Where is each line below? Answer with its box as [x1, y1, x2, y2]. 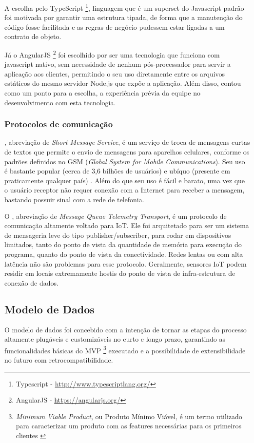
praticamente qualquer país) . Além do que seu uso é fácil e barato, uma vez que [4, 175, 245, 185]
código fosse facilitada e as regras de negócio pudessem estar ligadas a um [4, 21, 225, 32]
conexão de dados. [4, 277, 59, 288]
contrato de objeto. [4, 31, 61, 41]
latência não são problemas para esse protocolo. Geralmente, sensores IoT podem [4, 258, 247, 269]
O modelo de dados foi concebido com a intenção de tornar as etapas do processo [4, 324, 247, 334]
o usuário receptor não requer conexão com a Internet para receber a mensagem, [4, 185, 245, 195]
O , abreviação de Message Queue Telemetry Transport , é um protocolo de [4, 211, 227, 221]
